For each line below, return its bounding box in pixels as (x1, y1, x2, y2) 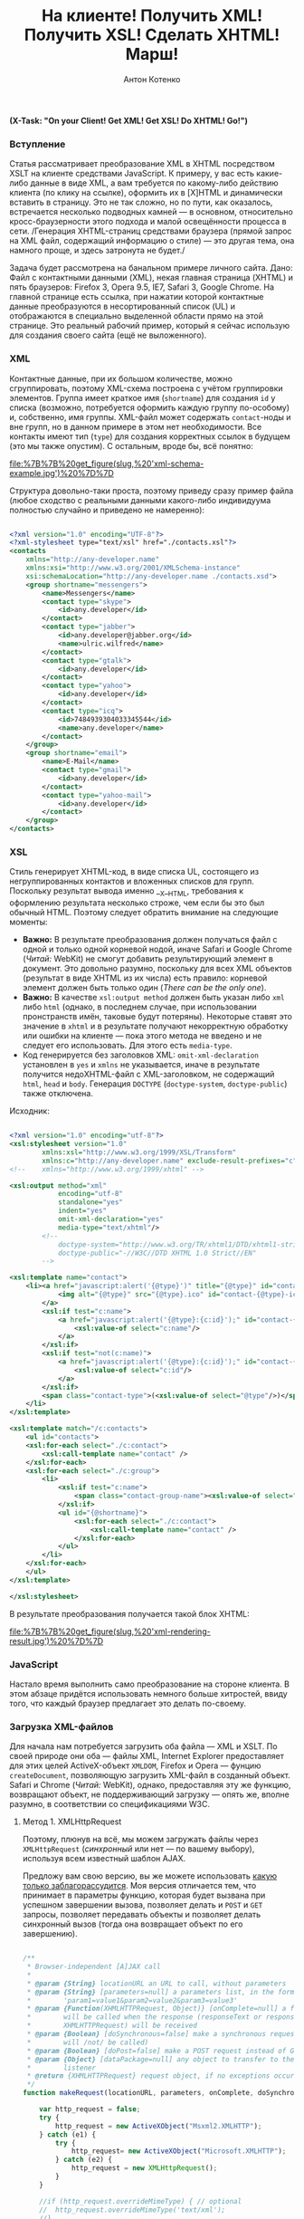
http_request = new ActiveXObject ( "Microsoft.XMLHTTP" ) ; (71, 2147, 287, 2156)
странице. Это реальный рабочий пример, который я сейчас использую (9, 320, 290, 331)
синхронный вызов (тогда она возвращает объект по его (22, 1918, 243, 1929)
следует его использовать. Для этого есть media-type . (22, 1040, 233, 1051)
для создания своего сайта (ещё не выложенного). (9, 330, 207, 340)
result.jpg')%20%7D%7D (9, 1635, 104, 1646)
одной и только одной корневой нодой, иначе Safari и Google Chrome (22, 943, 292, 955)
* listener (26, 2063, 97, 2072)
